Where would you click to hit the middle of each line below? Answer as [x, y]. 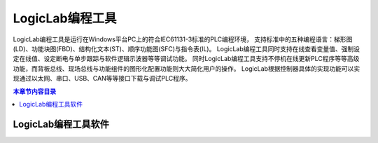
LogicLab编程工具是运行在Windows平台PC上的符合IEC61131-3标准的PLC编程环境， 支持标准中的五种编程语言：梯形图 [183, 39]
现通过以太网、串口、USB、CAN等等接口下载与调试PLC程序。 [102, 79]
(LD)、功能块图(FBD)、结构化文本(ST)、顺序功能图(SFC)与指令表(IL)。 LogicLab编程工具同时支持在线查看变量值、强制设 [187, 48]
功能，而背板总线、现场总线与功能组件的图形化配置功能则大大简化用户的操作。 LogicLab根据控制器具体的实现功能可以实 [187, 68]
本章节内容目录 [34, 91]
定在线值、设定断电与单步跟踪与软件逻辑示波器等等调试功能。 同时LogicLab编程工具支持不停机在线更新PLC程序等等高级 [186, 59]
